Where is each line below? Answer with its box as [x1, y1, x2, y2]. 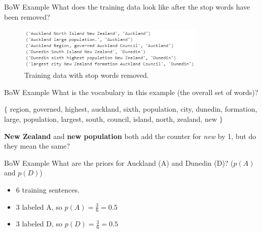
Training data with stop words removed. [24, 70, 149, 80]
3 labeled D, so [16, 218, 63, 229]
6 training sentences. [16, 184, 80, 195]
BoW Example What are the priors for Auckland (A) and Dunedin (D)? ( [4, 157, 234, 168]
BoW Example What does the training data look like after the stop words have [4, 2, 250, 12]
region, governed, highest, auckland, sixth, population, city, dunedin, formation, [10, 104, 257, 114]
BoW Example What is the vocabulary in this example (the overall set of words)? [4, 86, 258, 97]
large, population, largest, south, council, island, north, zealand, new [4, 113, 217, 124]
